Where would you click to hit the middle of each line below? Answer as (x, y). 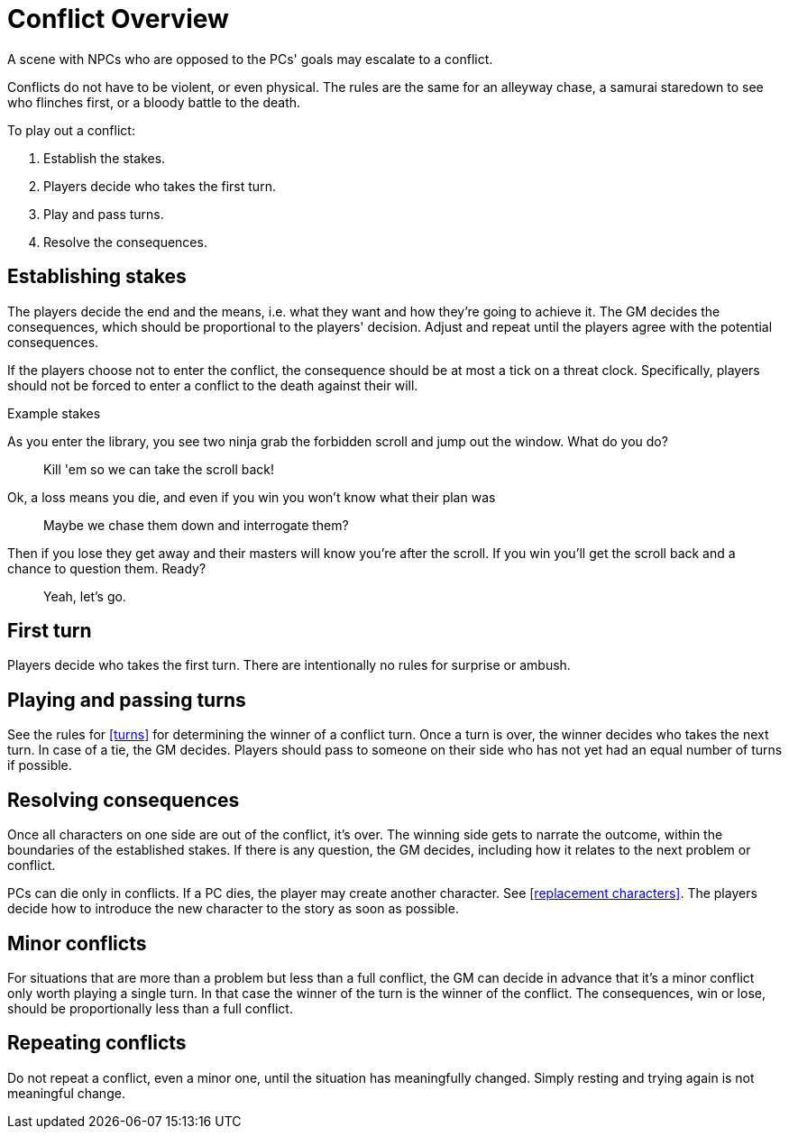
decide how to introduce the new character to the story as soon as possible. (233, 909)
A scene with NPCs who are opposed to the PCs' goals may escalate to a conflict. (250, 59)
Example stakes (54, 413)
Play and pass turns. (104, 214)
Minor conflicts (77, 943)
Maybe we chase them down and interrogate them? (196, 525)
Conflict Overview (118, 19)
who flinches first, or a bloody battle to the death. (154, 102)
